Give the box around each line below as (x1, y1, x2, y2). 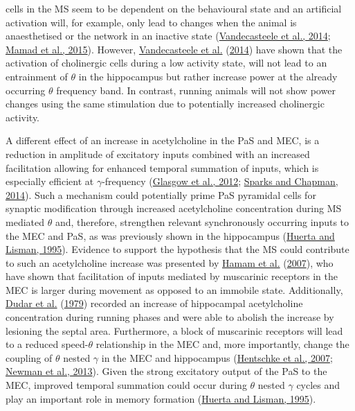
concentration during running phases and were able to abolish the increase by (6, 310, 334, 324)
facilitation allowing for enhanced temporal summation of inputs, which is (6, 160, 319, 175)
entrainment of (6, 69, 68, 83)
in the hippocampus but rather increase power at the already (78, 69, 338, 83)
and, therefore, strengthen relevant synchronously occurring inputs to (55, 214, 349, 229)
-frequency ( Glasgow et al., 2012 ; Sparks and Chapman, (102, 174, 338, 189)
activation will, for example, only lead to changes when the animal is (6, 15, 297, 29)
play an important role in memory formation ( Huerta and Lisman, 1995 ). (6, 391, 316, 405)
